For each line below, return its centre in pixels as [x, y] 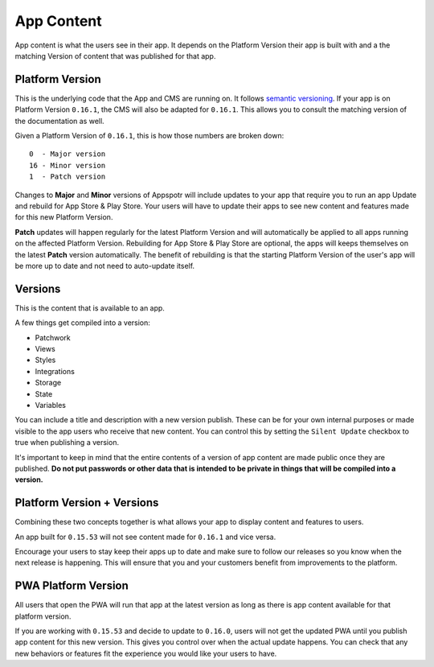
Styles [45, 360]
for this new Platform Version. [64, 217]
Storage [48, 383]
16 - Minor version [68, 165]
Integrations [55, 371]
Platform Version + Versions [87, 503]
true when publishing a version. [67, 443]
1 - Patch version [68, 177]
